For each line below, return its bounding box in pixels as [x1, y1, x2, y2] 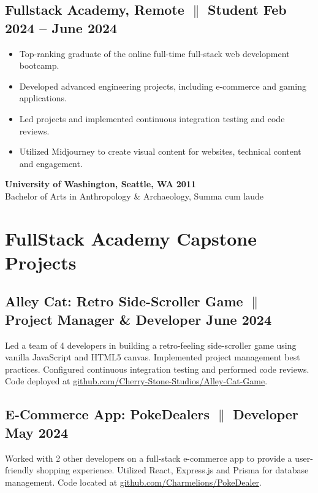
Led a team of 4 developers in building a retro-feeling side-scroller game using [5, 338, 297, 351]
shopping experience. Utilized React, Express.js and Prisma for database [36, 464, 309, 476]
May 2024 [5, 422, 69, 441]
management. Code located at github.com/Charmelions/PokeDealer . [5, 475, 262, 488]
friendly [5, 464, 34, 476]
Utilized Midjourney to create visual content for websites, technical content [19, 145, 301, 158]
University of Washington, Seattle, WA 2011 [5, 177, 196, 190]
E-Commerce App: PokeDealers [5, 405, 210, 424]
